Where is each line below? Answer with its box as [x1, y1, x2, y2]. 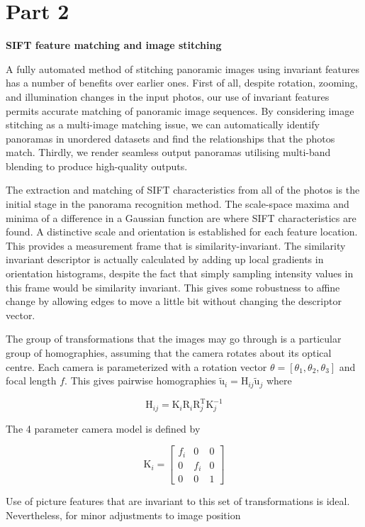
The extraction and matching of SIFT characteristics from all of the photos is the [6, 182, 360, 197]
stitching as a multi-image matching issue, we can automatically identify [6, 117, 320, 132]
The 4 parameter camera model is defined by [6, 421, 201, 436]
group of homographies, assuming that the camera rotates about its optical [6, 345, 332, 360]
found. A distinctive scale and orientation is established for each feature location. [6, 224, 358, 239]
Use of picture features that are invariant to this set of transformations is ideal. [6, 494, 350, 509]
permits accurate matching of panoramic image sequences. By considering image [6, 103, 354, 118]
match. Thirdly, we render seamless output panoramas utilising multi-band [6, 145, 331, 160]
